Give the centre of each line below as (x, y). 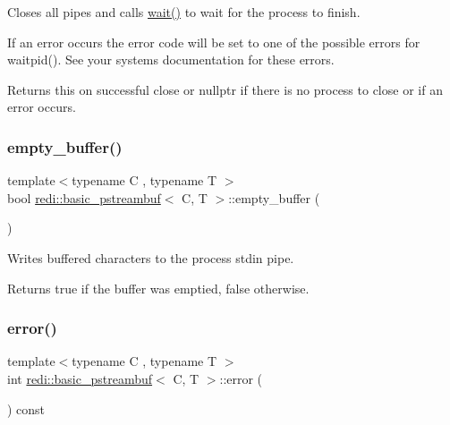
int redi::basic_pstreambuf (80, 378)
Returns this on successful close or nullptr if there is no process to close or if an (225, 89)
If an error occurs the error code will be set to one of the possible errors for (214, 42)
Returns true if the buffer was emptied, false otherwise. (158, 288)
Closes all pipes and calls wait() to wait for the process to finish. (184, 12)
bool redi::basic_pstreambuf (84, 197)
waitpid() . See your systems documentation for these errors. (171, 59)
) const (26, 408)
